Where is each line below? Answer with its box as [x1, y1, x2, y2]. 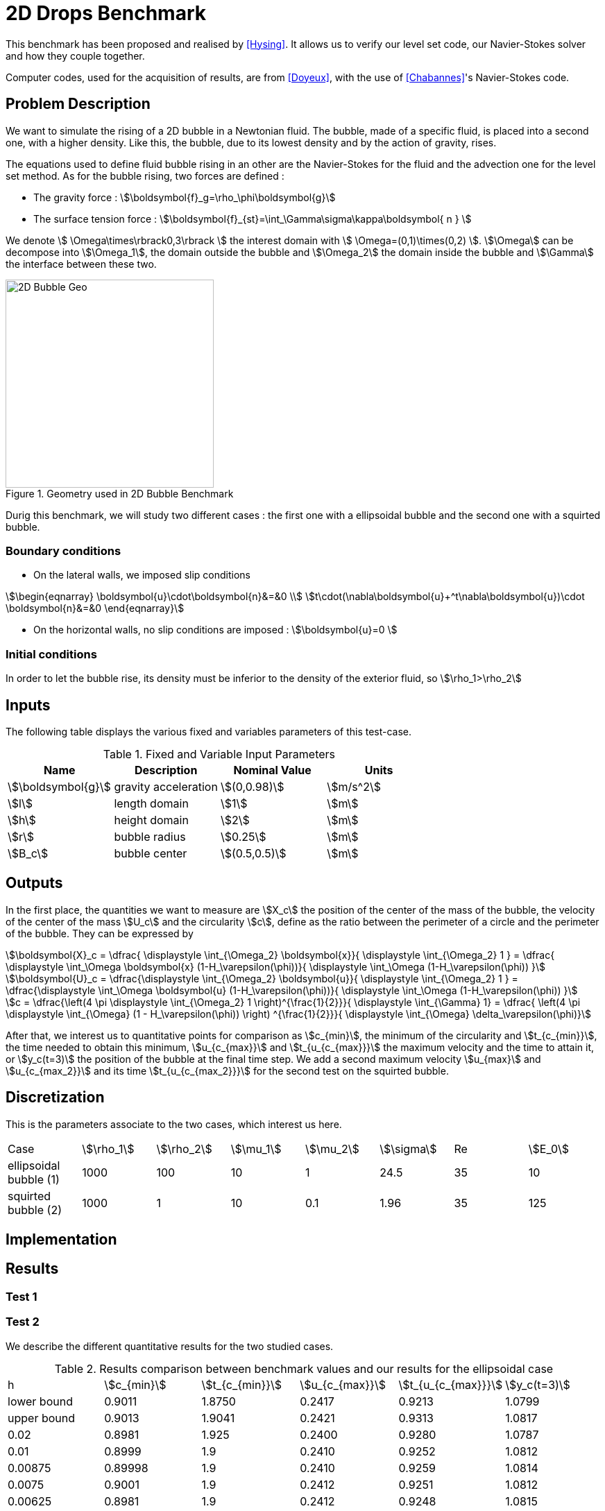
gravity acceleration [114, 779, 218, 794]
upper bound [8, 1410, 76, 1425]
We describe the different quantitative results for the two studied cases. [6, 1340, 334, 1352]
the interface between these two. [6, 257, 157, 270]
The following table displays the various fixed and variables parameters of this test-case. [6, 725, 412, 737]
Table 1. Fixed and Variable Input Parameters [103, 746, 336, 761]
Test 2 [6, 1315, 40, 1329]
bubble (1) [8, 1172, 60, 1186]
